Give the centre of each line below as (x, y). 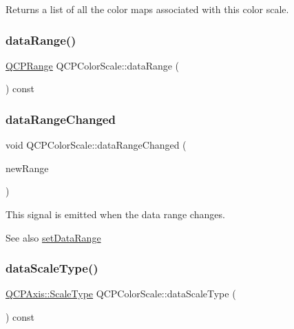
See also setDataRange (53, 237)
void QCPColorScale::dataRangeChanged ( (96, 145)
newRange (27, 168)
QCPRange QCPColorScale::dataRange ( (93, 65)
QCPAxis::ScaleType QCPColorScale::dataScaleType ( (121, 294)
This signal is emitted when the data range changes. (115, 214)
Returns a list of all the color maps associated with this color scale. (147, 9)
